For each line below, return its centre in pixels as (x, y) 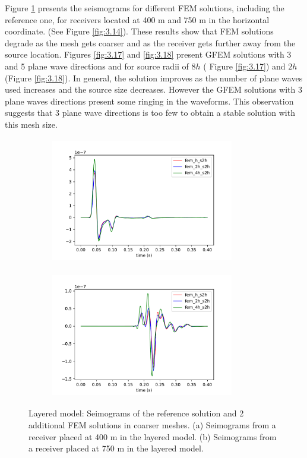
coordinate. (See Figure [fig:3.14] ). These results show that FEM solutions (139, 31)
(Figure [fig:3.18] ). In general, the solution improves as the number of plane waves (154, 78)
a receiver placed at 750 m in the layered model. (116, 448)
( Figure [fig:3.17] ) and (244, 66)
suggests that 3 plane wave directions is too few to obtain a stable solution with (150, 113)
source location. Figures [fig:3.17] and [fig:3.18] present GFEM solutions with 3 (148, 54)
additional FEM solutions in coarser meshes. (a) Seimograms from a (152, 425)
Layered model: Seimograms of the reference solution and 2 (136, 413)
